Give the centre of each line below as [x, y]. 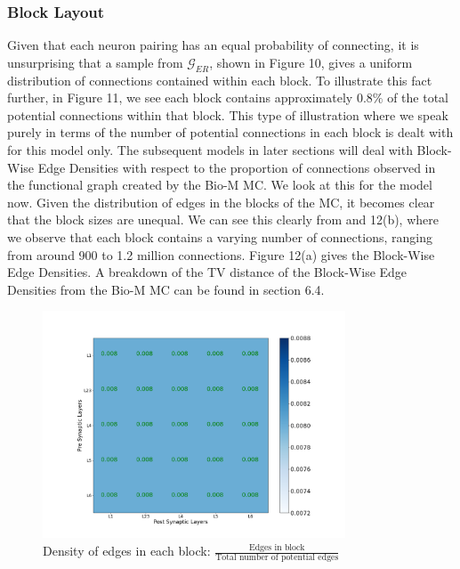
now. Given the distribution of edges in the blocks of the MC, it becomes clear [221, 202]
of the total [418, 98]
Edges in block [277, 547]
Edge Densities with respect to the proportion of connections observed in [237, 167]
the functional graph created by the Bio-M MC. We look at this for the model [220, 185]
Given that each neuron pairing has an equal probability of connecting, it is [213, 45]
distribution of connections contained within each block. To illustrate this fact [220, 80]
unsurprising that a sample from [95, 62]
